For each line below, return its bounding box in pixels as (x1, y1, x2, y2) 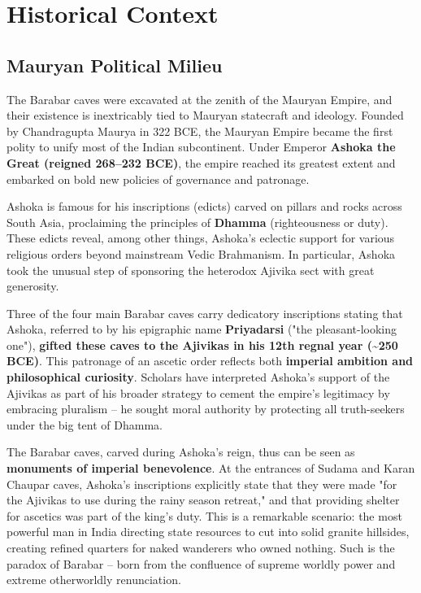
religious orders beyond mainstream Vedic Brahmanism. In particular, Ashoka (7, 245, 396, 262)
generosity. (7, 277, 59, 294)
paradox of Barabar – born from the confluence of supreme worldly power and (7, 555, 396, 572)
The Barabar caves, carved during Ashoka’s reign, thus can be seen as (7, 443, 355, 460)
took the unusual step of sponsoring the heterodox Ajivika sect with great (7, 261, 375, 278)
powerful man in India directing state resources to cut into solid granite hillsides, (7, 523, 410, 540)
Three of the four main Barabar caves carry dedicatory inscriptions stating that (7, 304, 403, 321)
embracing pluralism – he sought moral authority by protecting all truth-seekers (7, 400, 405, 417)
